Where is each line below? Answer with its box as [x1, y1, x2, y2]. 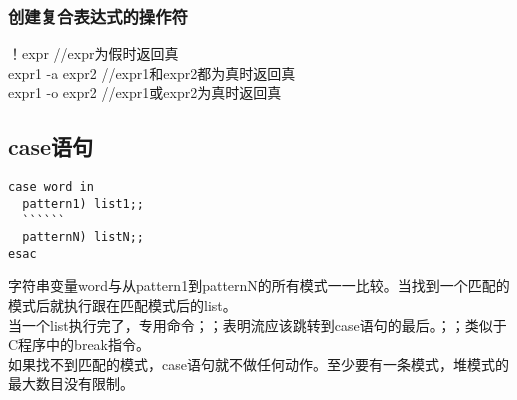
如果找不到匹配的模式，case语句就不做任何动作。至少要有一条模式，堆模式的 [8, 353, 509, 374]
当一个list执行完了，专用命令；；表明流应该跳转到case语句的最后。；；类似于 [8, 314, 507, 335]
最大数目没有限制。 [8, 373, 134, 394]
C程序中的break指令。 [8, 334, 150, 355]
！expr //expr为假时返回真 [8, 43, 179, 64]
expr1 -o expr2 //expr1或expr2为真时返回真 [8, 82, 282, 103]
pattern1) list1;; [22, 196, 145, 211]
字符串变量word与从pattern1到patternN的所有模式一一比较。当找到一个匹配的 [8, 275, 510, 296]
